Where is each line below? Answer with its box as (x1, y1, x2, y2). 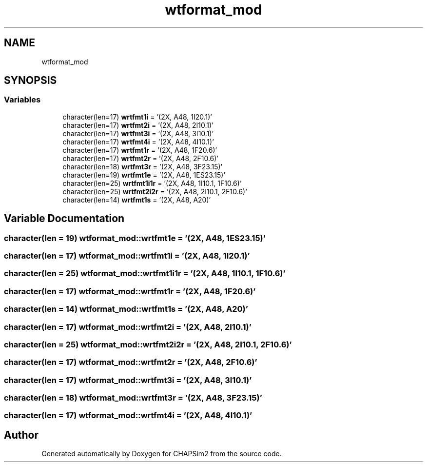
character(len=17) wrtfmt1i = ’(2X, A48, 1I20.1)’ (62, 112, 212, 121)
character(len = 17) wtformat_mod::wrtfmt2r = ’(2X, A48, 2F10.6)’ (4, 357, 257, 367)
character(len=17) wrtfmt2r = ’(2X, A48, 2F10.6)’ (62, 154, 219, 162)
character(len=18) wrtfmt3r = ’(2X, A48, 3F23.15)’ (62, 162, 223, 171)
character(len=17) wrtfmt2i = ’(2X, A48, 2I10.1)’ (62, 121, 213, 129)
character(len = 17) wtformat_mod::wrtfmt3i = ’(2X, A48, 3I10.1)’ (4, 375, 252, 385)
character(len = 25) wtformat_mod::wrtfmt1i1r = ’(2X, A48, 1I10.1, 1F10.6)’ (4, 268, 286, 279)
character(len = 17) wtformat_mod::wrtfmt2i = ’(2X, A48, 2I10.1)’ (4, 322, 252, 332)
